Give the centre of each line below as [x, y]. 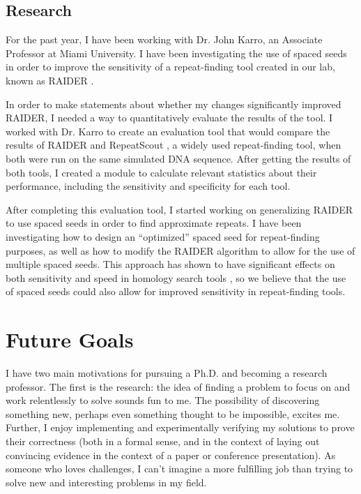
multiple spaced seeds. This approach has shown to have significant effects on [170, 264]
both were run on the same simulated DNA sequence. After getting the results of [178, 158]
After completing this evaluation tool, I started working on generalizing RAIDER [179, 209]
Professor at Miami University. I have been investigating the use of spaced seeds [176, 53]
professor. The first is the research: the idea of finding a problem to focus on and [178, 386]
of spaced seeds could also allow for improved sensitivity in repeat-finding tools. [176, 291]
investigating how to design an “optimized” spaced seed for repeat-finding [163, 236]
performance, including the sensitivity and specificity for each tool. [148, 186]
